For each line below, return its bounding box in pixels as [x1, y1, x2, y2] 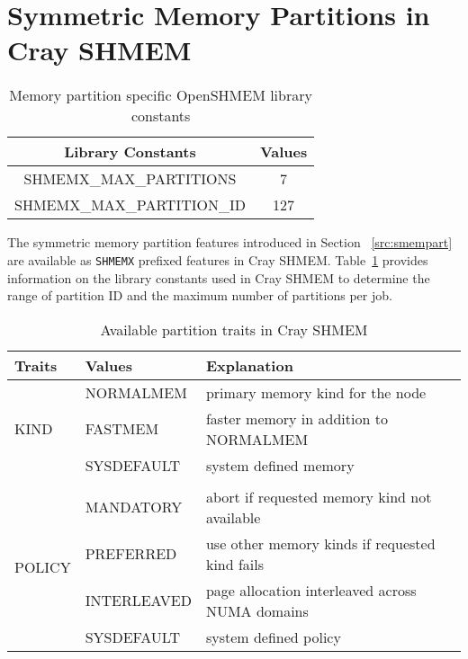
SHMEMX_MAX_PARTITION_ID [14, 194, 246, 216]
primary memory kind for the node [205, 381, 427, 403]
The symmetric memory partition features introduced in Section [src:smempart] [7, 233, 453, 252]
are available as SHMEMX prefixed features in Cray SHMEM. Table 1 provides [7, 250, 428, 269]
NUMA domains [205, 600, 309, 621]
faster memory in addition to [205, 407, 388, 429]
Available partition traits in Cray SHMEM [100, 318, 368, 340]
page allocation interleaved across [205, 579, 417, 601]
